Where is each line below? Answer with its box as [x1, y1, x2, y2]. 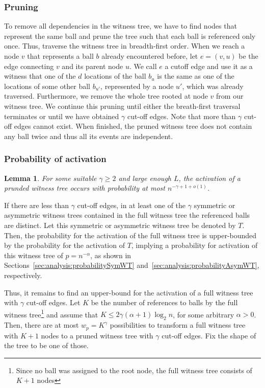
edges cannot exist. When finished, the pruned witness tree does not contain [14, 121, 252, 131]
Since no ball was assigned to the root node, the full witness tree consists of [16, 364, 252, 375]
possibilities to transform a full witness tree [110, 319, 246, 330]
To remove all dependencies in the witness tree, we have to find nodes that [4, 20, 237, 31]
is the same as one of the [157, 71, 234, 81]
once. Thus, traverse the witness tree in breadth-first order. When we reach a [4, 40, 245, 51]
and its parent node [62, 60, 123, 71]
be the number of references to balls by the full [91, 297, 238, 308]
